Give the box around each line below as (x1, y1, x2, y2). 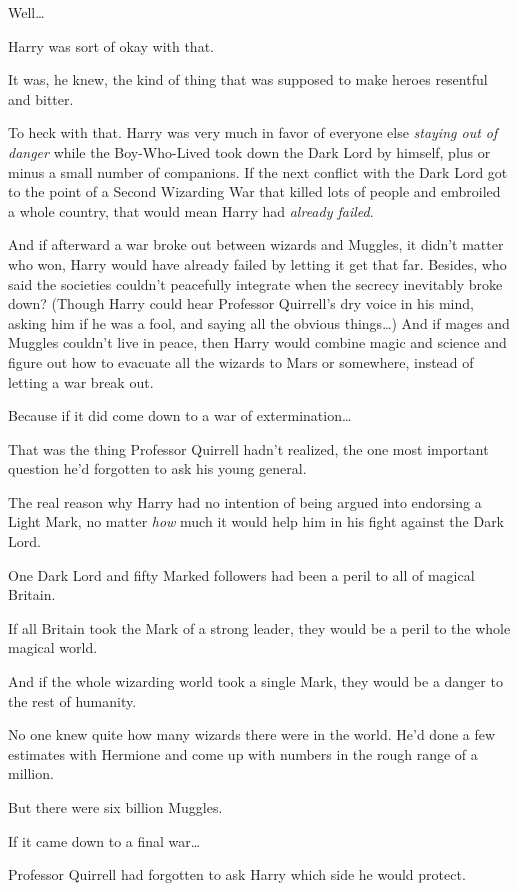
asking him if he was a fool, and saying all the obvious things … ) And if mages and (8, 312, 510, 333)
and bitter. (8, 88, 74, 109)
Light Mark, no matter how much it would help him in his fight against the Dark (8, 511, 505, 532)
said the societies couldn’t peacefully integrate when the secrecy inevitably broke (8, 273, 503, 294)
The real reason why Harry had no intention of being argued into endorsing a (8, 491, 482, 512)
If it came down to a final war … (8, 830, 201, 851)
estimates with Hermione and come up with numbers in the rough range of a (8, 743, 478, 764)
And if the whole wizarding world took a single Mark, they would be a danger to (8, 671, 503, 692)
